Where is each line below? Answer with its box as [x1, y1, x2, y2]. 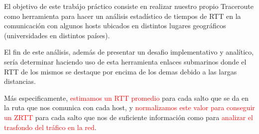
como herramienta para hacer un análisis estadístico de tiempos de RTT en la [4, 10, 241, 21]
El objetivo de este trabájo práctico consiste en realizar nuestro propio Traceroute [4, 1, 254, 11]
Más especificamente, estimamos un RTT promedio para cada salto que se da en [4, 92, 249, 103]
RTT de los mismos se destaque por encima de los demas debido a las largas [4, 66, 237, 76]
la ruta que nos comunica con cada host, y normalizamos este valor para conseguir [4, 102, 255, 113]
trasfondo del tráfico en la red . [4, 122, 97, 132]
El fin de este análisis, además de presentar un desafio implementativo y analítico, [4, 47, 254, 57]
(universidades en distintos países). [4, 30, 110, 40]
